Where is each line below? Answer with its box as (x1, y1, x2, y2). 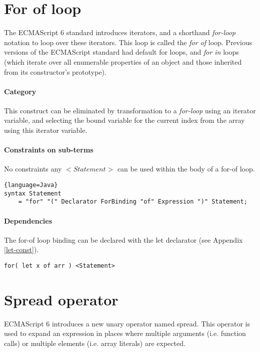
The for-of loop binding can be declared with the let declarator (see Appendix (4, 234, 243, 245)
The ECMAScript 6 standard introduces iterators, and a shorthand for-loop (4, 27, 235, 38)
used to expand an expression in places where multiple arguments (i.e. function (4, 328, 246, 338)
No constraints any (4, 163, 62, 174)
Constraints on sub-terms (4, 144, 93, 155)
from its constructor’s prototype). (4, 66, 106, 77)
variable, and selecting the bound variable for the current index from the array (4, 115, 245, 125)
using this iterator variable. (4, 125, 87, 135)
